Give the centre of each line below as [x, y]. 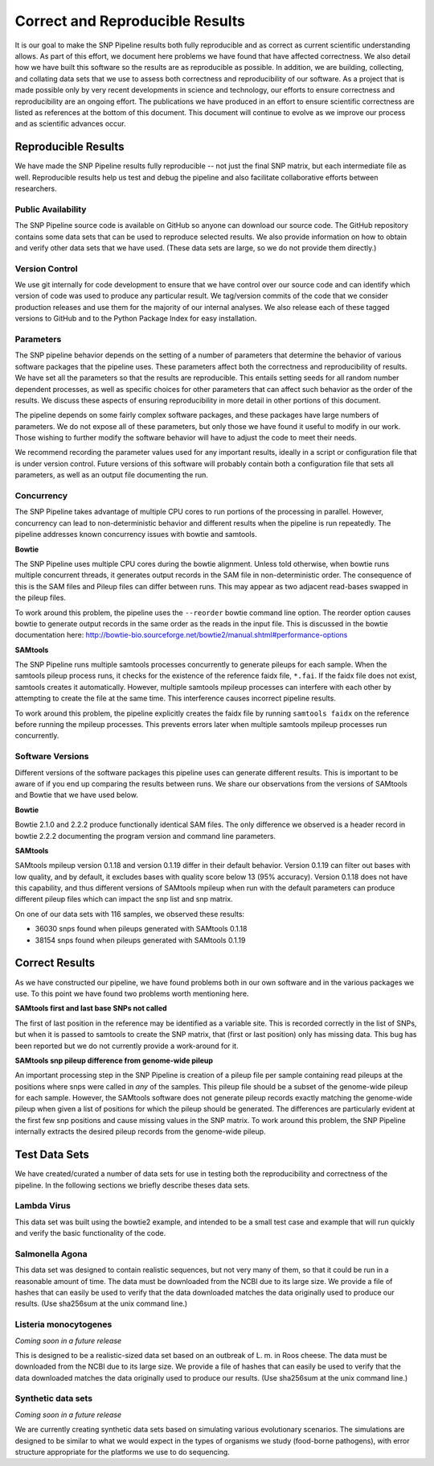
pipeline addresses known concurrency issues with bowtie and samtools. [136, 535]
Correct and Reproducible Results [130, 21]
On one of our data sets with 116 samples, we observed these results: [130, 914]
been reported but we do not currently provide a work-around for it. [127, 1046]
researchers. [36, 188]
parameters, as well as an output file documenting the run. [112, 475]
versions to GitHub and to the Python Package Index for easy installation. [136, 319]
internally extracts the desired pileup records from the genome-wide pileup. [140, 1132]
